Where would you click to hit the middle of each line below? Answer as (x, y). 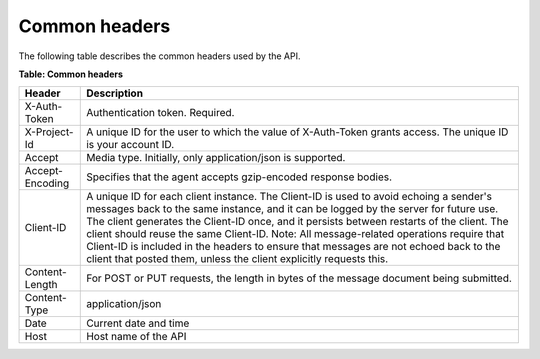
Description (115, 93)
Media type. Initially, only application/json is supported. (216, 158)
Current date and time (138, 323)
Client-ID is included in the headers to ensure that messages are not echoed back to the (293, 247)
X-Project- (49, 132)
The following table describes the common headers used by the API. (159, 56)
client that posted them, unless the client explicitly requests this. (237, 259)
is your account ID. (130, 145)
